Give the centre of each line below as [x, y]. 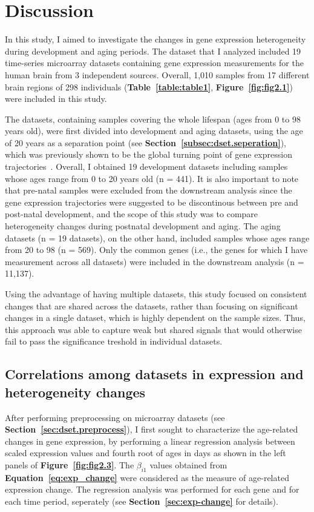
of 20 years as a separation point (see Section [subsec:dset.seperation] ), [146, 142]
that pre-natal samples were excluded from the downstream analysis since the [149, 190]
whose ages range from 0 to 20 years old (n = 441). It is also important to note [152, 178]
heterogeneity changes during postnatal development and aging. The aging [143, 226]
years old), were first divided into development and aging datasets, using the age [154, 131]
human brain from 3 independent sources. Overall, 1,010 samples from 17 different [157, 74]
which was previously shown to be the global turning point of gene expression [149, 154]
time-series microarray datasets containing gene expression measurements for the [154, 63]
